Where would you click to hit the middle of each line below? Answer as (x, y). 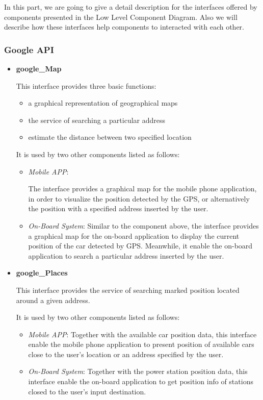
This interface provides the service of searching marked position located (128, 290)
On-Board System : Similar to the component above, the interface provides (143, 225)
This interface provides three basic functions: (86, 85)
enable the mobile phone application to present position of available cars (141, 344)
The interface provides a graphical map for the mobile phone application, (142, 189)
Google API (29, 49)
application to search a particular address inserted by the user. (126, 255)
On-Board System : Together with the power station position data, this (138, 371)
